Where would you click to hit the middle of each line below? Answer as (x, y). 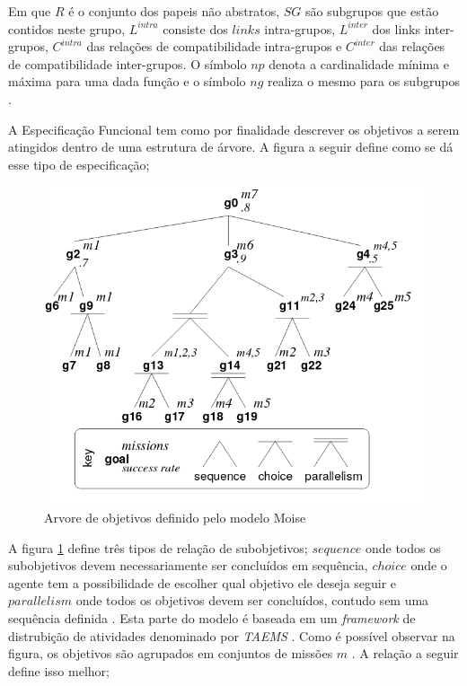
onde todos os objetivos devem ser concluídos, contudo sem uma (252, 600)
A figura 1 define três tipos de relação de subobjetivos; (158, 547)
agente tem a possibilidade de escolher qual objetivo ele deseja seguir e (203, 582)
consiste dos (195, 28)
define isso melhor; (59, 670)
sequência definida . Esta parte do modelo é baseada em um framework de (212, 617)
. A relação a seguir (405, 653)
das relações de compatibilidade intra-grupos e (214, 46)
